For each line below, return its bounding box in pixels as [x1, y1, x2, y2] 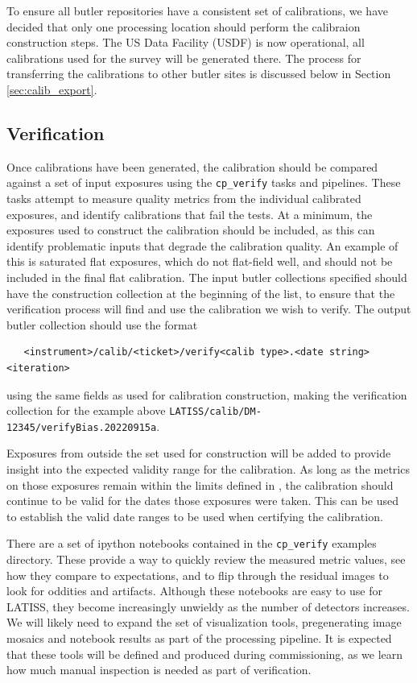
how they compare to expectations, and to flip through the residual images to [6, 566, 389, 583]
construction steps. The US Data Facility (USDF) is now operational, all [6, 34, 365, 51]
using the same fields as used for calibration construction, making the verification [6, 386, 407, 403]
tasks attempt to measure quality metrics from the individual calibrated [6, 190, 361, 207]
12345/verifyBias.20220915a [6, 421, 157, 433]
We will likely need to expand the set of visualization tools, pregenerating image [6, 614, 402, 631]
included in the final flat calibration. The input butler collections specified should [6, 268, 407, 285]
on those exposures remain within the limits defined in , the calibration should [6, 476, 394, 493]
